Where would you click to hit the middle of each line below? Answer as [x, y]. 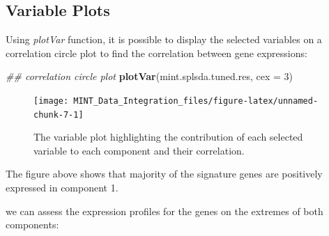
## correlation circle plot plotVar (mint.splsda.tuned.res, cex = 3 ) [150, 76]
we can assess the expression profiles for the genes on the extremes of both [164, 211]
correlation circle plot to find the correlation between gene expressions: [156, 53]
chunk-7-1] [59, 115]
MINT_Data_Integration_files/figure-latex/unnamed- [196, 101]
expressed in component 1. [62, 188]
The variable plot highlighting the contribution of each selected [168, 137]
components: [32, 225]
